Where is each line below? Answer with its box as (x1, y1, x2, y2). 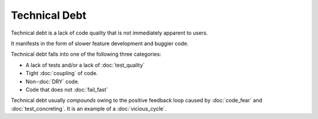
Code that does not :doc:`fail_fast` (25, 86, 108, 93)
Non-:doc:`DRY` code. (25, 78, 79, 85)
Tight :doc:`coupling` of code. (25, 70, 98, 77)
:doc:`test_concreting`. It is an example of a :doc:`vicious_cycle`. (11, 105, 167, 112)
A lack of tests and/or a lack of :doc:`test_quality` (25, 62, 145, 69)
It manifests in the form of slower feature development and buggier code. (11, 40, 189, 47)
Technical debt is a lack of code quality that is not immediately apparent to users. (11, 29, 208, 36)
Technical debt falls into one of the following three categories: (11, 50, 161, 58)
